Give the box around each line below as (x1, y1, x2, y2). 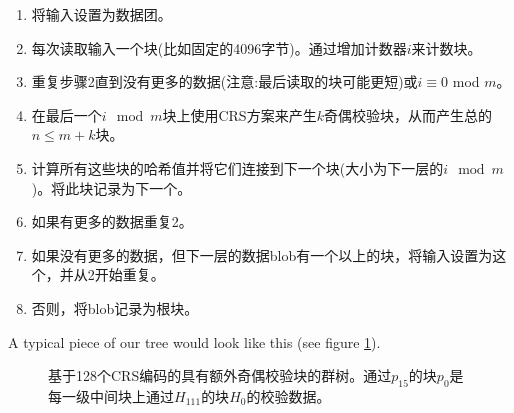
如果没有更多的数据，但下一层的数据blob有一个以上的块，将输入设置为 (31, 244, 493, 265)
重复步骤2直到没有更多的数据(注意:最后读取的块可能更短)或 (31, 71, 418, 92)
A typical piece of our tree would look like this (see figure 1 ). (8, 331, 381, 352)
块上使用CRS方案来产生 (162, 104, 317, 125)
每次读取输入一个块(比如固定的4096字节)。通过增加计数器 (31, 37, 407, 58)
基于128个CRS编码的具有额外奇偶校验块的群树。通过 (48, 365, 392, 386)
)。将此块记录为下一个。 (31, 177, 192, 198)
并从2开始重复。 (59, 264, 165, 285)
